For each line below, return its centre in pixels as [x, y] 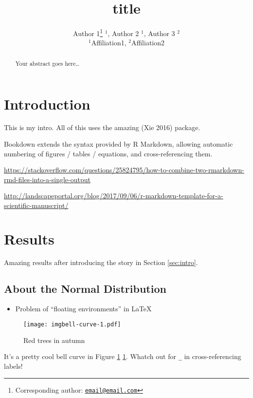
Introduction [47, 104]
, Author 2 [123, 33]
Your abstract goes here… [47, 63]
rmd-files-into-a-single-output [47, 179]
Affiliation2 [148, 43]
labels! [13, 366]
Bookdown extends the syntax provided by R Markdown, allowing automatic [118, 143]
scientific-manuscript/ [36, 205]
